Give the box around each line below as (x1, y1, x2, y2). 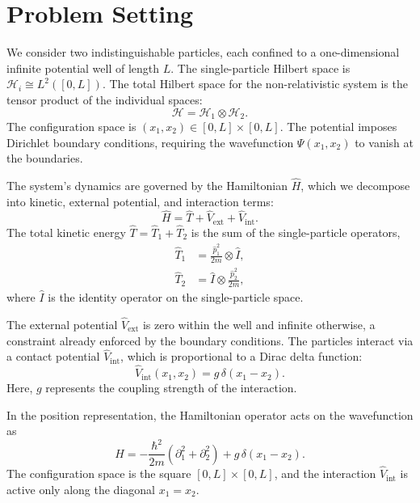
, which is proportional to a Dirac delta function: (120, 348, 363, 365)
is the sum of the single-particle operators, (191, 224, 401, 241)
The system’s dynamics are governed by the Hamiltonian (6, 176, 288, 193)
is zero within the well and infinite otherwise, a (142, 315, 376, 332)
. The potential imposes (279, 117, 397, 134)
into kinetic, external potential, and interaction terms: (6, 192, 274, 209)
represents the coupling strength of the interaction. (45, 379, 297, 396)
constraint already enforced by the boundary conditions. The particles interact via (6, 332, 414, 349)
